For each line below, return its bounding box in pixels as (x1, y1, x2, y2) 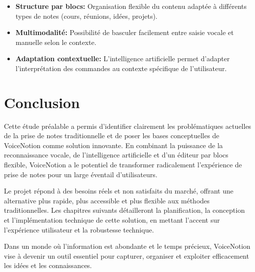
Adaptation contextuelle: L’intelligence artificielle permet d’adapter (15, 53, 230, 64)
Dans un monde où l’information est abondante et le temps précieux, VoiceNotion (4, 241, 251, 251)
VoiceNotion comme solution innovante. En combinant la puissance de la (4, 140, 223, 150)
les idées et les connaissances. (4, 260, 92, 271)
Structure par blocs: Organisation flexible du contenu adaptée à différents (15, 1, 247, 11)
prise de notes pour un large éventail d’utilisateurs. (4, 169, 158, 179)
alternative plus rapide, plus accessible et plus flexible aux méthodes (4, 195, 210, 205)
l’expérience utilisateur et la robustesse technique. (4, 224, 154, 234)
